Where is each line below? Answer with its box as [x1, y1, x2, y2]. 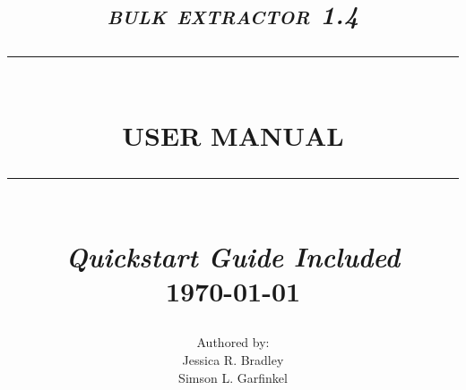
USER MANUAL [122, 116, 344, 153]
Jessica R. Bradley [182, 350, 284, 369]
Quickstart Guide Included [65, 237, 401, 275]
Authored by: [196, 333, 270, 352]
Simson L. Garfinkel [178, 368, 288, 386]
